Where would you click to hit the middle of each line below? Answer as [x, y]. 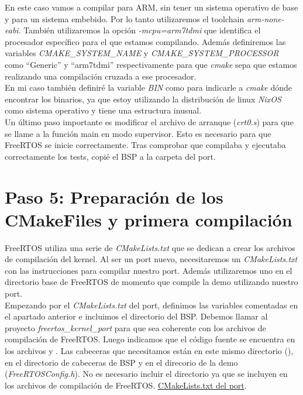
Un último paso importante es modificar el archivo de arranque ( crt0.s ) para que [149, 121]
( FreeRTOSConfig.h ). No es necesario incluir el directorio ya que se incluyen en [146, 374]
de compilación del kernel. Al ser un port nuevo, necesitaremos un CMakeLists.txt [151, 259]
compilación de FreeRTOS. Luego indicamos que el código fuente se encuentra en [150, 339]
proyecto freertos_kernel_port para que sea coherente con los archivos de [135, 327]
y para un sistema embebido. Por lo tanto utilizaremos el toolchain [125, 18]
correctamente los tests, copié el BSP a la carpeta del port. [110, 156]
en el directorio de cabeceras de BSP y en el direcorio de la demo [121, 362]
